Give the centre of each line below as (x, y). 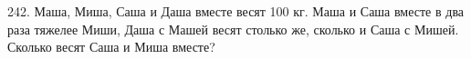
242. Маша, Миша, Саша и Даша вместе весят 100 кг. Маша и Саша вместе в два (236, 11)
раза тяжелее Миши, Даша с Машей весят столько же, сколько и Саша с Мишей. (233, 29)
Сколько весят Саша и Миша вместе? (111, 47)
